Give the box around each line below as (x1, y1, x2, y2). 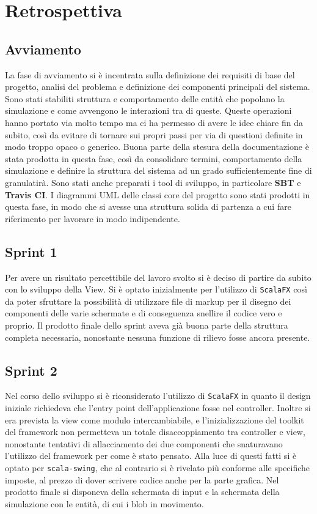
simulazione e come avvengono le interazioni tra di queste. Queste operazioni (5, 104, 292, 117)
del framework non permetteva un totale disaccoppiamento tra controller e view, (5, 425, 305, 438)
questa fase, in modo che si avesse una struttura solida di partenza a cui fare (5, 200, 291, 213)
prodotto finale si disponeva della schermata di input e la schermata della (5, 485, 280, 498)
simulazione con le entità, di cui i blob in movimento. (5, 497, 204, 510)
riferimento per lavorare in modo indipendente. (5, 212, 180, 225)
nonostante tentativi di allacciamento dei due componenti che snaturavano (5, 437, 283, 450)
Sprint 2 (5, 360, 57, 379)
